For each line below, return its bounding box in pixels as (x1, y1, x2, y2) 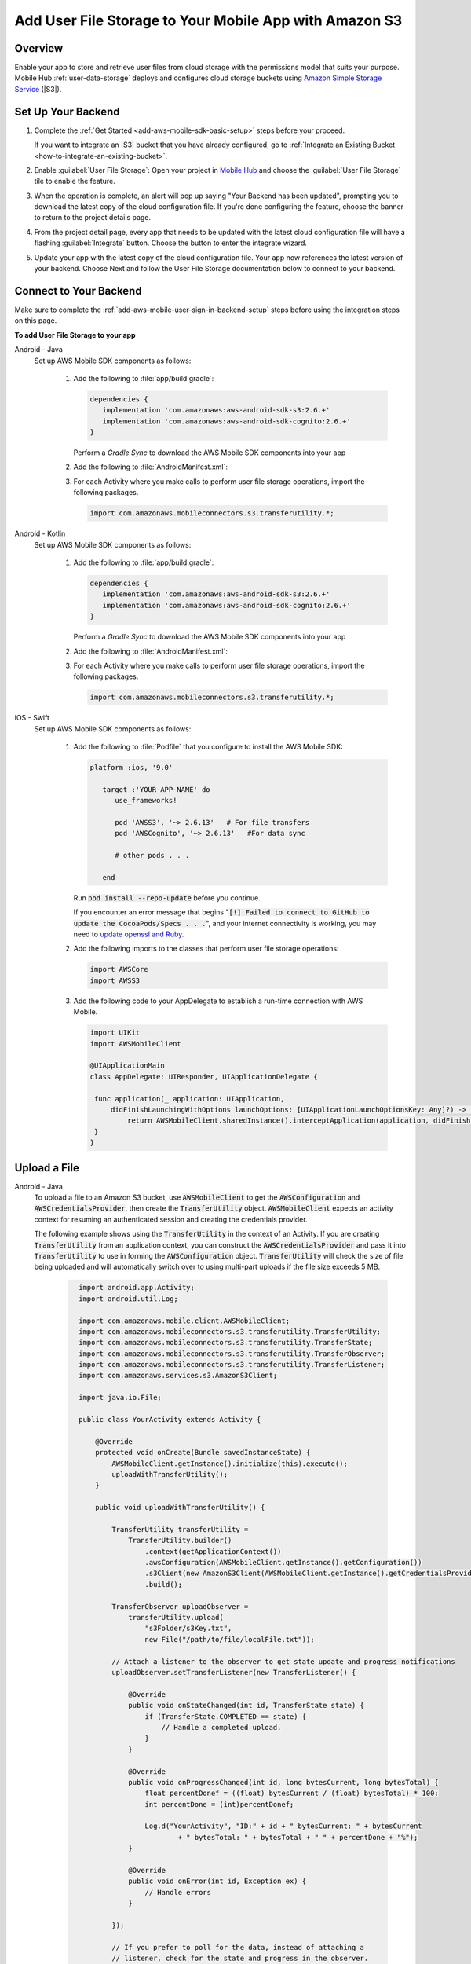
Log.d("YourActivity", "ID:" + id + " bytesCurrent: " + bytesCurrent (144, 1822, 423, 1830)
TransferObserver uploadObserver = (111, 1602, 249, 1610)
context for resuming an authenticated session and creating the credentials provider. (34, 1215, 308, 1224)
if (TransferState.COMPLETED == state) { (144, 1712, 307, 1720)
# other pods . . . (115, 851, 190, 860)
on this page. (14, 316, 57, 325)
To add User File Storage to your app (14, 330, 137, 339)
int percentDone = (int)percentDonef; (144, 1800, 294, 1808)
